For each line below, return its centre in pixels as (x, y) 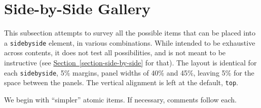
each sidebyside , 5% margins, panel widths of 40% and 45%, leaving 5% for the (129, 72)
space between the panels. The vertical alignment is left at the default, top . (121, 82)
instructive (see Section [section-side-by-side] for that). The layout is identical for (130, 62)
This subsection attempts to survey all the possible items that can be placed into (130, 33)
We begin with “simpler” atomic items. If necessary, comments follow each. (120, 99)
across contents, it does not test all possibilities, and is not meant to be (115, 52)
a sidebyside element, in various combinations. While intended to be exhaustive (130, 42)
